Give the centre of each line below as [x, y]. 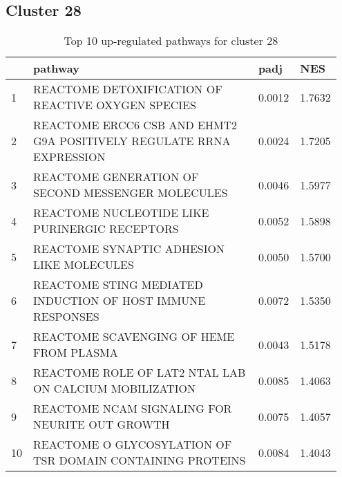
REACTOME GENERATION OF [116, 177]
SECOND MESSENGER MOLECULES [131, 193]
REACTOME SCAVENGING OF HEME [134, 337]
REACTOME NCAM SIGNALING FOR [133, 409]
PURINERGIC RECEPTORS [106, 229]
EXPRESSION [69, 157]
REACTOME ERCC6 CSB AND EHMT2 [135, 125]
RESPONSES [66, 317]
